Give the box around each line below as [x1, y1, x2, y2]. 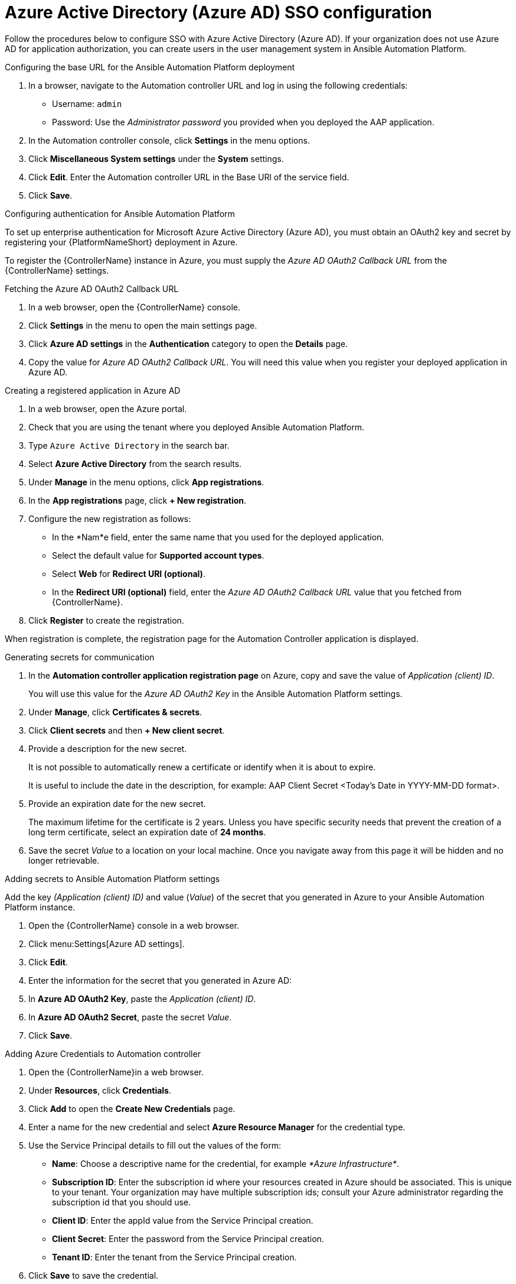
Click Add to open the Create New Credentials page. [28, 1103, 236, 1114]
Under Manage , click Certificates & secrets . [28, 706, 203, 717]
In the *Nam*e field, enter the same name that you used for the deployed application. [52, 531, 384, 542]
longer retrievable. [28, 855, 100, 865]
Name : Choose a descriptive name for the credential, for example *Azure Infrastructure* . [52, 1158, 399, 1169]
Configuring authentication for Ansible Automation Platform [5, 208, 235, 219]
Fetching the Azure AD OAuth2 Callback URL [5, 283, 179, 294]
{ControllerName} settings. [5, 265, 109, 275]
